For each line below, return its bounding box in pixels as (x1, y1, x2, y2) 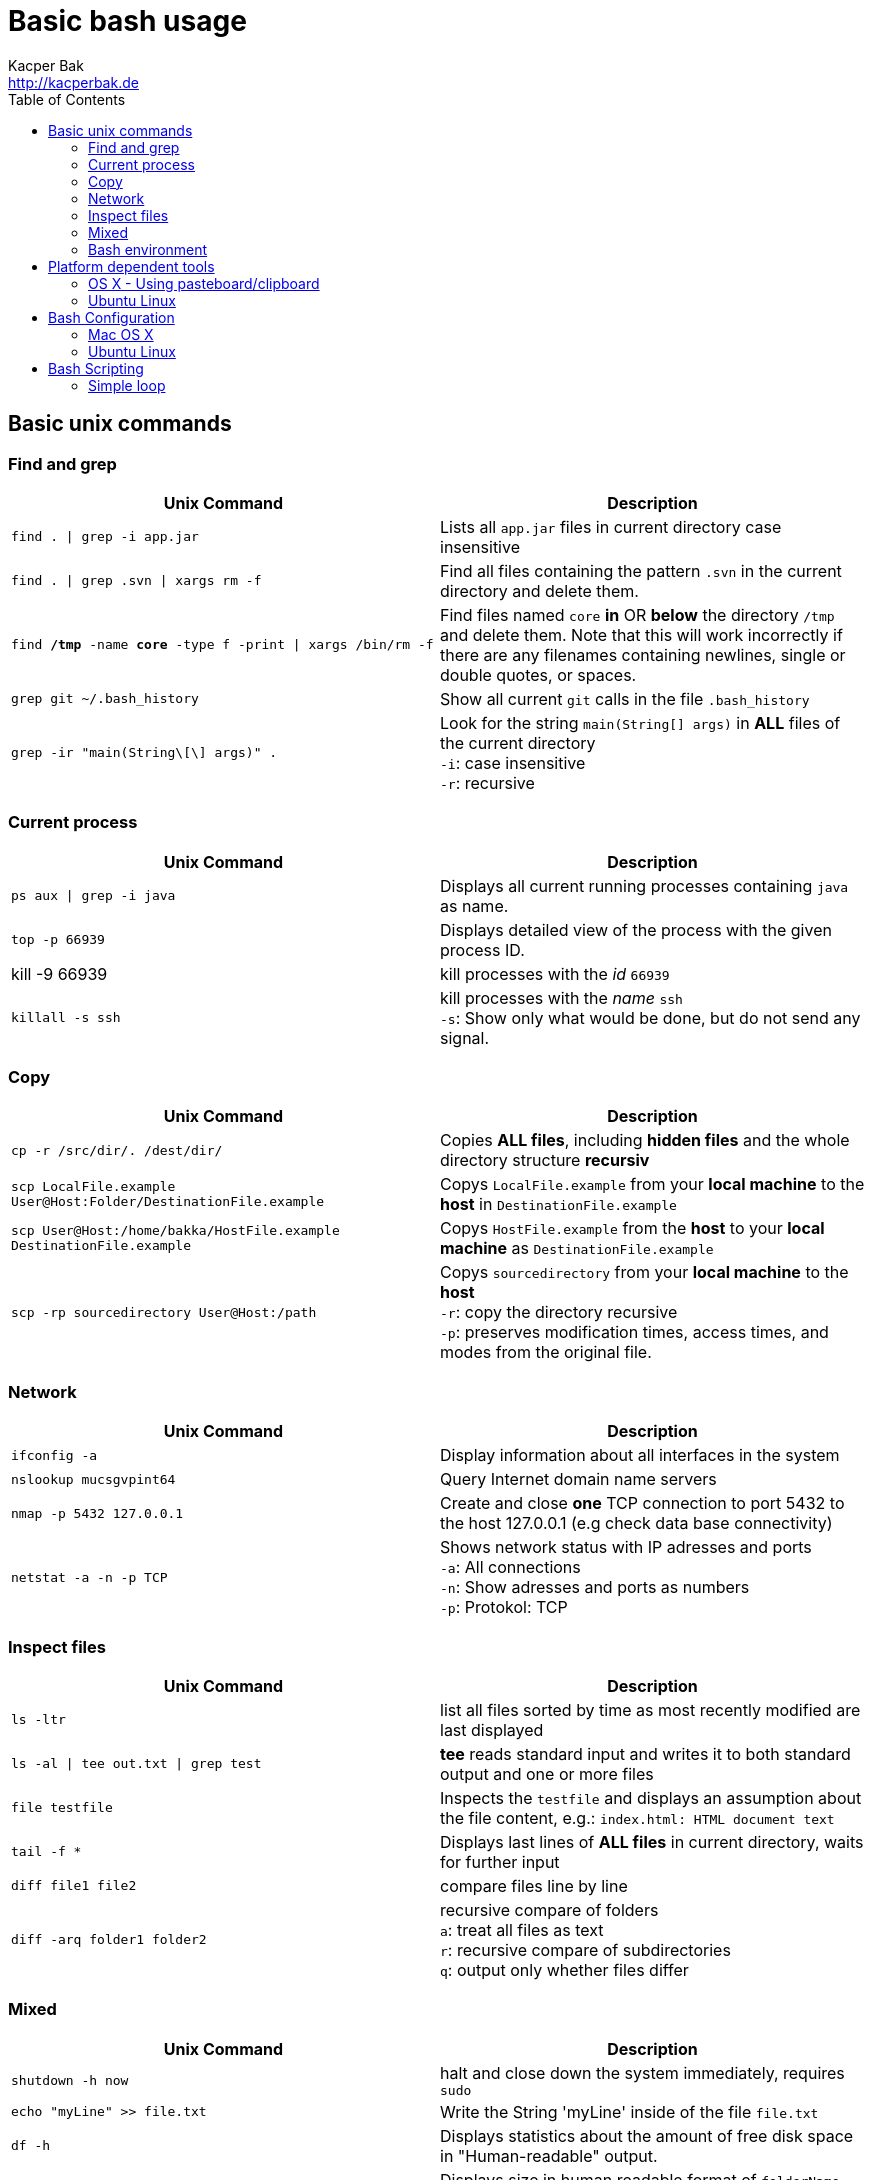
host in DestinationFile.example (440, 1194, 677, 1215)
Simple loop (88, 376, 166, 394)
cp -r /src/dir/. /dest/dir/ (11, 1142, 223, 1158)
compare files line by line (440, 1875, 628, 1896)
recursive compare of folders (440, 1899, 659, 1920)
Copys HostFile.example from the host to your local (440, 1218, 825, 1239)
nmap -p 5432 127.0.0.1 (11, 1505, 184, 1521)
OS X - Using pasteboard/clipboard (88, 274, 320, 292)
